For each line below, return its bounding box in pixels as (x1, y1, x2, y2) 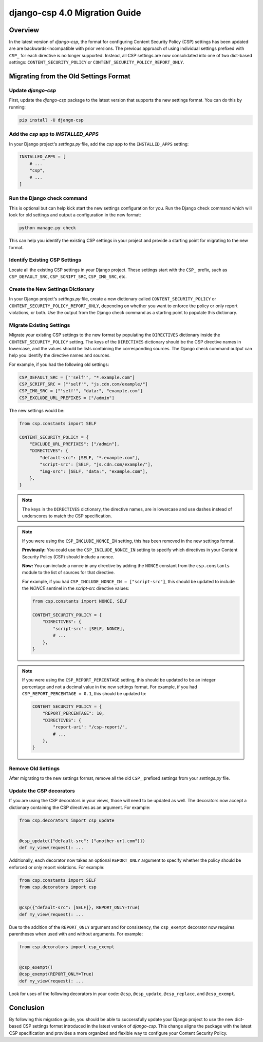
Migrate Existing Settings (9, 321, 70, 328)
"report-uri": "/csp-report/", (53, 724, 128, 730)
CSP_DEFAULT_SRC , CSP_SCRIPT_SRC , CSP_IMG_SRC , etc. (9, 274, 127, 279)
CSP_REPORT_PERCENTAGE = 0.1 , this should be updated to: (22, 691, 147, 697)
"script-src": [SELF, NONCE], (53, 626, 125, 631)
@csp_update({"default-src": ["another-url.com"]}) (19, 838, 146, 844)
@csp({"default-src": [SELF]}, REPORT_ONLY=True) (19, 905, 140, 911)
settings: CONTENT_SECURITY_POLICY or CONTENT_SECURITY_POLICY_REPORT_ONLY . (9, 59, 185, 65)
